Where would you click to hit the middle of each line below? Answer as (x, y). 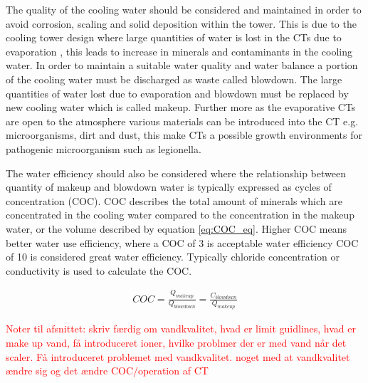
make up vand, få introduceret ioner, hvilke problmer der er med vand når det (176, 342)
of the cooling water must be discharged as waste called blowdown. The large (174, 79)
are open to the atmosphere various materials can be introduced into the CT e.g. (182, 121)
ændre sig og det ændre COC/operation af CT (107, 371)
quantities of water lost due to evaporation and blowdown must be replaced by (177, 93)
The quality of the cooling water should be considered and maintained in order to (184, 9)
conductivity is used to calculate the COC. (99, 270)
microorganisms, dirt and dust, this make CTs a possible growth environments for (184, 135)
